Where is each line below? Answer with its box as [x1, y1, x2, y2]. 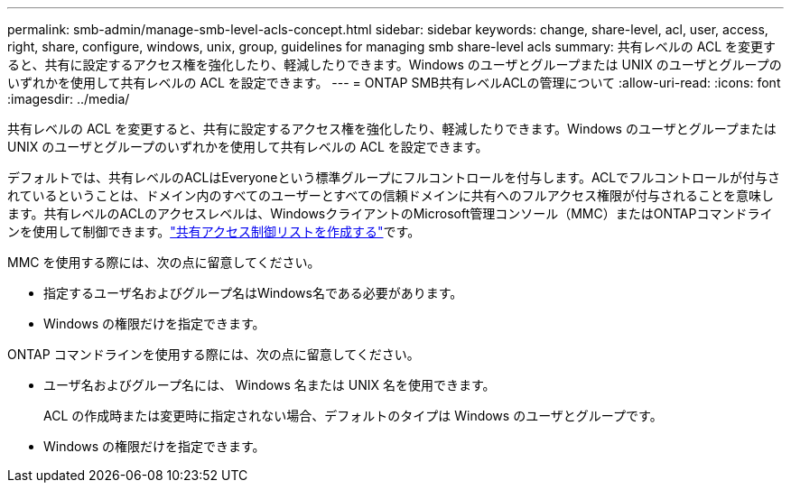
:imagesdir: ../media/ [7, 91, 130, 106]
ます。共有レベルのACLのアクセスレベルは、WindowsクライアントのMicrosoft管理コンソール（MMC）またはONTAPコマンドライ [7, 206, 773, 221]
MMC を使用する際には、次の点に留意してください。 [7, 254, 321, 270]
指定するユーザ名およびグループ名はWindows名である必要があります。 [43, 285, 463, 300]
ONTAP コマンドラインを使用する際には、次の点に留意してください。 [7, 347, 420, 362]
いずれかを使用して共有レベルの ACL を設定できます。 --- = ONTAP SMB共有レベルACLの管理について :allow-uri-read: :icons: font [7, 75, 781, 90]
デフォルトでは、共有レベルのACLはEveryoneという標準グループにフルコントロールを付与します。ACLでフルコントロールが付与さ [7, 170, 780, 185]
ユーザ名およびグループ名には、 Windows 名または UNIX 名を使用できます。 [43, 377, 496, 393]
